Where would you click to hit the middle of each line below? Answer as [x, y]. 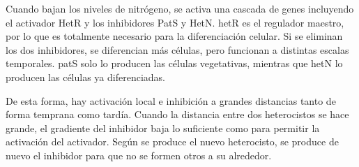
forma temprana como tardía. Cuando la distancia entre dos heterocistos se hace [177, 114]
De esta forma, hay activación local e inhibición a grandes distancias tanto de [171, 100]
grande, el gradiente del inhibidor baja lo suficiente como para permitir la [163, 128]
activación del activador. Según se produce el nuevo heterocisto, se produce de [172, 141]
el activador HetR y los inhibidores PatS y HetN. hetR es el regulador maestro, [175, 22]
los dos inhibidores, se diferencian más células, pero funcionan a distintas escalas [177, 49]
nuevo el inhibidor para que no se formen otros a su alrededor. [139, 155]
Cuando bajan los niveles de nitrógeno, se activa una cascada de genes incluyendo [180, 8]
